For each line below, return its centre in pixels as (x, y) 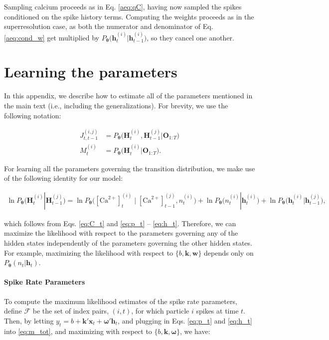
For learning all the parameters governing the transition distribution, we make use (130, 168)
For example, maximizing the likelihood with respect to (89, 252)
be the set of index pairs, (71, 311)
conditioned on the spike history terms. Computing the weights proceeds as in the (129, 16)
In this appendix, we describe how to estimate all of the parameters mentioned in (128, 96)
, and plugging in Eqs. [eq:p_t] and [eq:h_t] (185, 320)
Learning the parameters (91, 72)
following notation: (33, 115)
